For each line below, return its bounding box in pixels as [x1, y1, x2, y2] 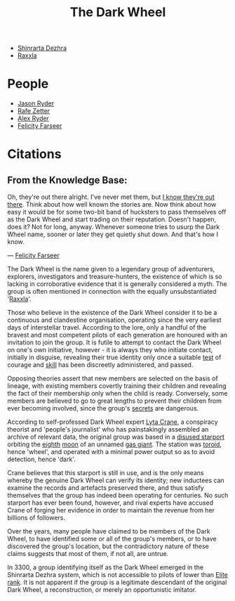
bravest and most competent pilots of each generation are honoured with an [7, 331, 228, 340]
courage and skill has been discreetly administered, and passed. [7, 361, 194, 369]
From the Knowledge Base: [7, 174, 128, 186]
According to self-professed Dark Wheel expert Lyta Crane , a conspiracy [7, 418, 219, 426]
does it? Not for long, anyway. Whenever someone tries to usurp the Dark [7, 223, 220, 231]
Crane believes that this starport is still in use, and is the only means [7, 469, 204, 477]
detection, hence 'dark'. [7, 455, 76, 464]
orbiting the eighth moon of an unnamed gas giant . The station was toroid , [7, 440, 222, 448]
